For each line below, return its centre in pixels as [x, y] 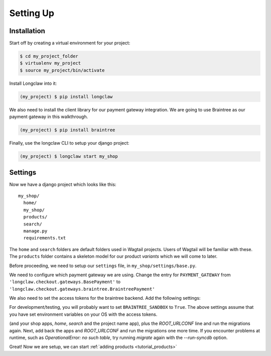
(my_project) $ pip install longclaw [66, 96]
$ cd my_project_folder [49, 56]
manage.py [35, 231]
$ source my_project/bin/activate [62, 70]
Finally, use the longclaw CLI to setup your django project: [70, 143]
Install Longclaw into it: [33, 83]
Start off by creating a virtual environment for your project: [70, 43]
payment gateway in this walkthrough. [49, 117]
